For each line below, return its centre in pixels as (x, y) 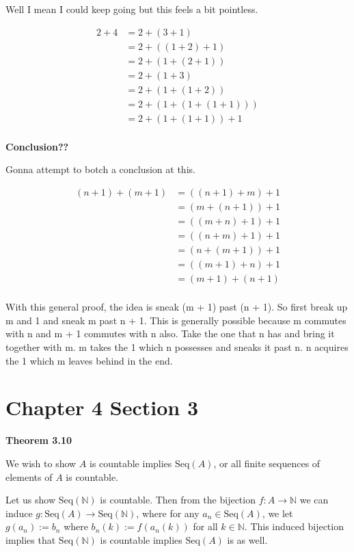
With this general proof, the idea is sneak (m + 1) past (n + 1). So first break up (177, 307)
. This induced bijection (294, 526)
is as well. (247, 539)
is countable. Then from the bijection (178, 500)
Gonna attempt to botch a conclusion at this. (100, 169)
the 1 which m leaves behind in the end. (89, 360)
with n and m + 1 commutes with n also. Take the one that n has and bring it (170, 333)
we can (314, 500)
